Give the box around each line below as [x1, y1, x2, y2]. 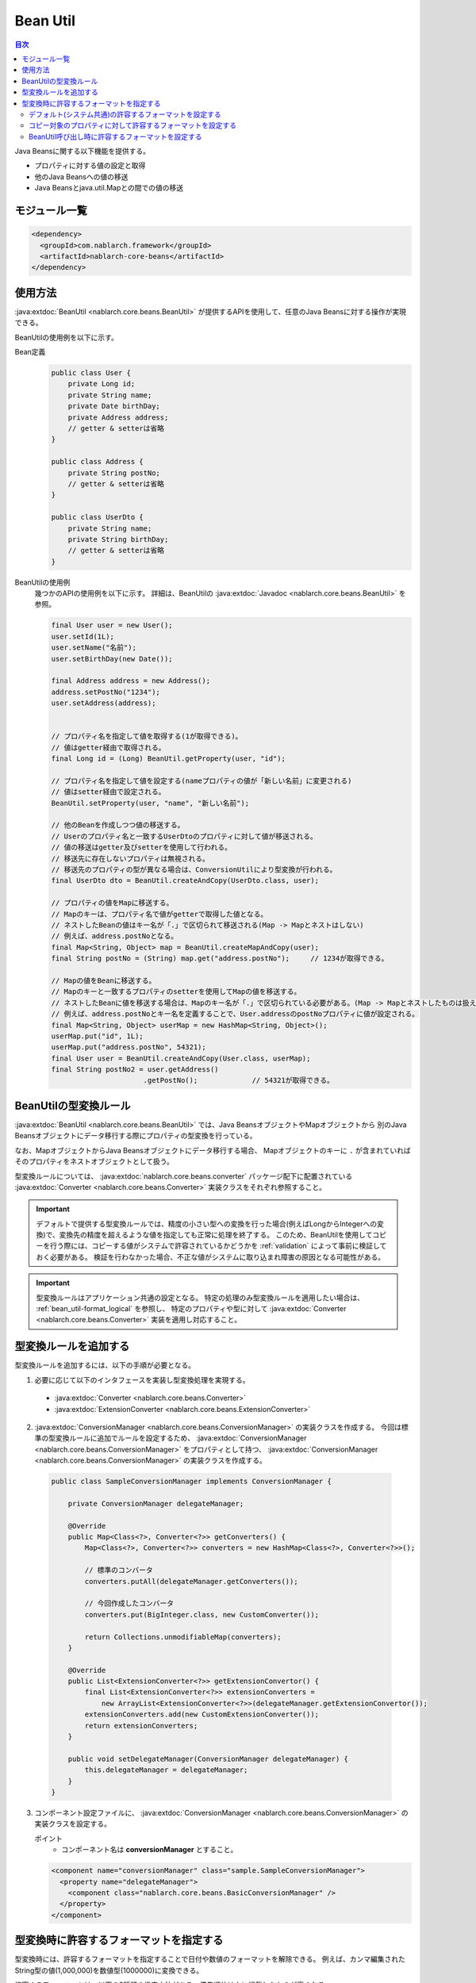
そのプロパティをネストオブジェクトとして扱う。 [14, 1156, 174, 1166]
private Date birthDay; [67, 401, 160, 411]
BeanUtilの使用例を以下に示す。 [14, 332, 118, 342]
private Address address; [67, 412, 169, 422]
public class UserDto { [51, 512, 144, 522]
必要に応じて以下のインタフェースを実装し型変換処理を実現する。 [34, 1375, 250, 1384]
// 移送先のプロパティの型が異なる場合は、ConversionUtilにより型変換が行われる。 [51, 865, 337, 874]
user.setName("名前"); [51, 643, 136, 652]
